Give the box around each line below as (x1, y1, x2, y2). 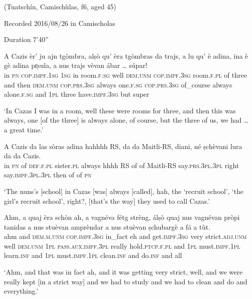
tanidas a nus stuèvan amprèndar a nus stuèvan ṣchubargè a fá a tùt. (4, 221, 210, 232)
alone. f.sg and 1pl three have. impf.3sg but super (4, 89, 149, 99)
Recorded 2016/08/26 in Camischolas (4, 18, 115, 28)
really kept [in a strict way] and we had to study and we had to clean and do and (4, 276, 248, 286)
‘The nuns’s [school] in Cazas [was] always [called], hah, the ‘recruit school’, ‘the (4, 186, 244, 196)
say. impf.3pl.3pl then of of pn (4, 170, 92, 180)
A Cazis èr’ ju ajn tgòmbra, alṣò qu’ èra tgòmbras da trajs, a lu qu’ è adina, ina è (4, 50, 248, 61)
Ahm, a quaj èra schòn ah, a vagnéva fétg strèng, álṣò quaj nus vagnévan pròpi (4, 212, 240, 222)
